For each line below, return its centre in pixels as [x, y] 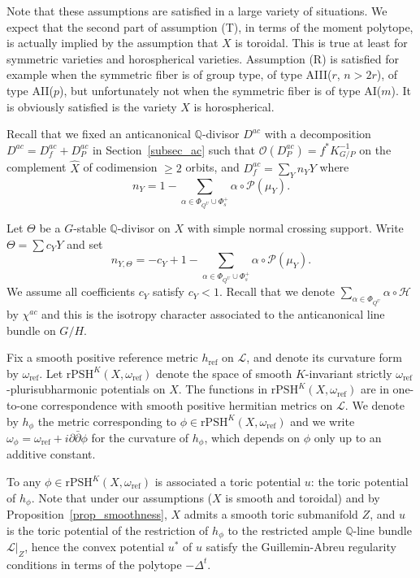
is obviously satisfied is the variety [92, 106]
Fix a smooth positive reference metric [102, 357]
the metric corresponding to [107, 421]
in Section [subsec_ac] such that [174, 149]
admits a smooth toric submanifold [271, 514]
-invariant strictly [349, 373]
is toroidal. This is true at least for [321, 43]
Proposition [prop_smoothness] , [87, 514]
